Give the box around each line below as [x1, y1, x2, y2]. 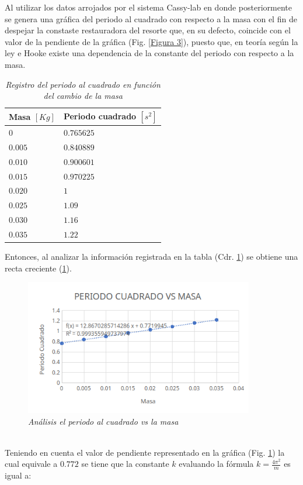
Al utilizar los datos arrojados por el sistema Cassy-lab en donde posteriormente [5, 1, 292, 13]
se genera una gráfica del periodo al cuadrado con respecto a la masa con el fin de [5, 12, 297, 25]
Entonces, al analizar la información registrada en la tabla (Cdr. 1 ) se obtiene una [5, 250, 298, 262]
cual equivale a [5, 458, 58, 470]
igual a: [5, 469, 32, 481]
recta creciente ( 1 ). [5, 262, 72, 274]
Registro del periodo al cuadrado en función [5, 78, 161, 90]
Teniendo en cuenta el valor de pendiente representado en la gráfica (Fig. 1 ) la [5, 446, 285, 458]
